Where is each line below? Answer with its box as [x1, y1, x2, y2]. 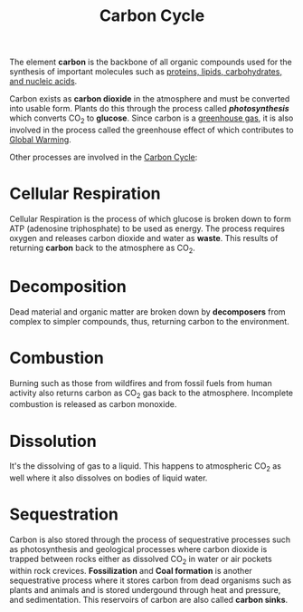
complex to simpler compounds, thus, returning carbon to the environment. [9, 316, 289, 326]
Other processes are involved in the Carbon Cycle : [9, 151, 198, 162]
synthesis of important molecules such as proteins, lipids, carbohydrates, [9, 66, 283, 77]
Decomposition [9, 276, 127, 296]
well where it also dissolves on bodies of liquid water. [9, 472, 208, 483]
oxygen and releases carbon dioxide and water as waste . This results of [9, 232, 279, 243]
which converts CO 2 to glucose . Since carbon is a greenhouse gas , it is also [9, 112, 294, 125]
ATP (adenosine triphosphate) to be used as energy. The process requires [9, 223, 285, 234]
